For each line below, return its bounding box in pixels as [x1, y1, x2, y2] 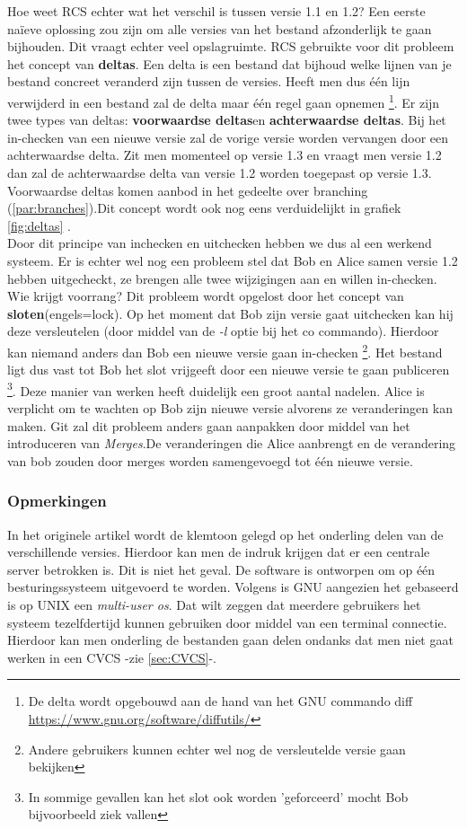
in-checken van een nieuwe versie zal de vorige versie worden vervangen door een [7, 128, 449, 146]
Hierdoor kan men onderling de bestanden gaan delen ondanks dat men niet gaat [7, 631, 454, 649]
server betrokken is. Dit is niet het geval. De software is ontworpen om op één [7, 560, 436, 578]
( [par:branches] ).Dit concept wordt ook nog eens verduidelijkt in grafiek [7, 198, 401, 217]
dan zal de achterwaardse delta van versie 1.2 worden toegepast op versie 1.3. [7, 163, 432, 181]
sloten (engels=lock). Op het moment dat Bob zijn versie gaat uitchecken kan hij [7, 304, 454, 322]
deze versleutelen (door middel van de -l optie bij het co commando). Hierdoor [7, 322, 439, 340]
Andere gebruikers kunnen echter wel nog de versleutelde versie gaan [28, 739, 406, 758]
